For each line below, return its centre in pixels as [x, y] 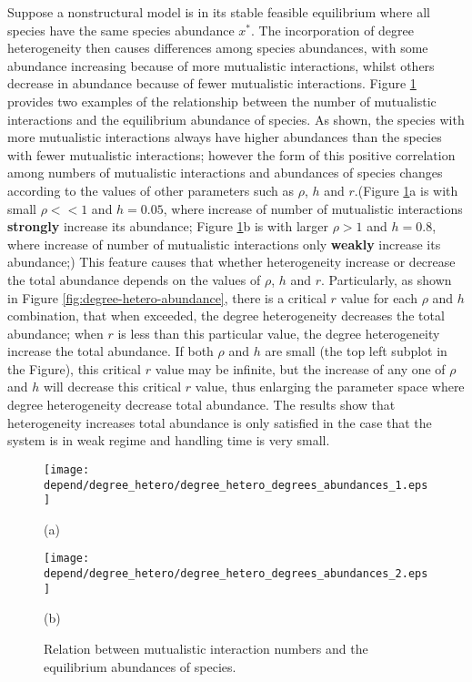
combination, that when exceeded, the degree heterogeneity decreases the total [226, 316]
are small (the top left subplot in [356, 351]
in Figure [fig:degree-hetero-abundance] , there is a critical [167, 297]
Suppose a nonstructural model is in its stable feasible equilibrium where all [219, 12]
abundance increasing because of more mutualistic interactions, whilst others [221, 65]
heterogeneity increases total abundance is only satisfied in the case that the [220, 422]
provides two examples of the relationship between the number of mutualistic [222, 101]
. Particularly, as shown [387, 279]
